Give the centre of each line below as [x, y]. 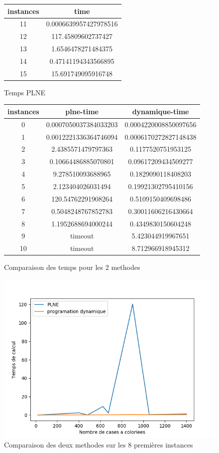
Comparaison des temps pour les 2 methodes [72, 267]
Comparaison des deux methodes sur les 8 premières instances [99, 445]
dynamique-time [161, 111]
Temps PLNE [25, 92]
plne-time [82, 111]
